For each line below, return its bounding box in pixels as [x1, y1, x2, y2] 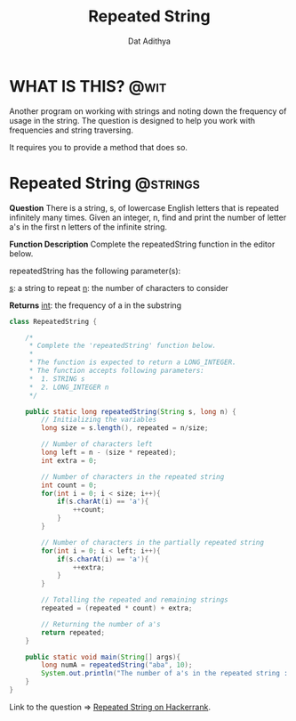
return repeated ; [41, 628, 105, 637]
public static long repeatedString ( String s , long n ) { [25, 407, 237, 416]
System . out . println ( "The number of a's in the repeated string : [41, 669, 289, 678]
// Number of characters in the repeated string [41, 472, 225, 482]
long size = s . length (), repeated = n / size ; [41, 424, 209, 433]
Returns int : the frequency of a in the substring [9, 300, 182, 311]
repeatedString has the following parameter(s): [9, 265, 181, 276]
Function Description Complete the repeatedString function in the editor [9, 239, 276, 249]
